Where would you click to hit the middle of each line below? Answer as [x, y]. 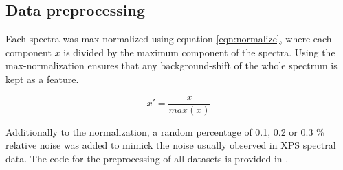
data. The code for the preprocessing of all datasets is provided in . [147, 158]
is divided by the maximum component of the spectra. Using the [199, 52]
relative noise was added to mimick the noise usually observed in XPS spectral [171, 145]
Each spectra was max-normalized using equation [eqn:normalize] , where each [169, 39]
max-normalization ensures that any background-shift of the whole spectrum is [171, 65]
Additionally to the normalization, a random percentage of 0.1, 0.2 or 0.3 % [165, 131]
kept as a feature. [42, 78]
